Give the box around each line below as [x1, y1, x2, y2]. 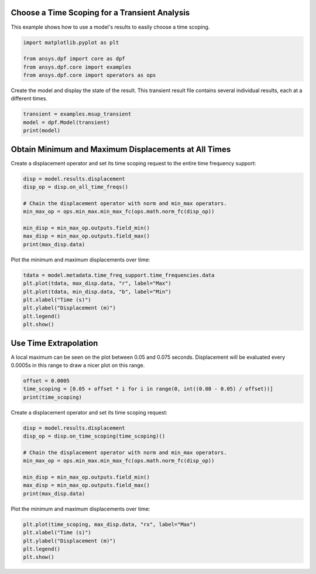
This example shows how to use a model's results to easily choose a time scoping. [11, 23, 210, 30]
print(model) [23, 127, 61, 134]
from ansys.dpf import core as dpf [23, 56, 125, 62]
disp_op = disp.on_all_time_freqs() [23, 184, 129, 191]
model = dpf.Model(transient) [23, 119, 110, 125]
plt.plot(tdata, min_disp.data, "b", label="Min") [23, 288, 172, 295]
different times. [11, 95, 48, 102]
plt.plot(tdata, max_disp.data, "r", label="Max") [23, 280, 172, 287]
